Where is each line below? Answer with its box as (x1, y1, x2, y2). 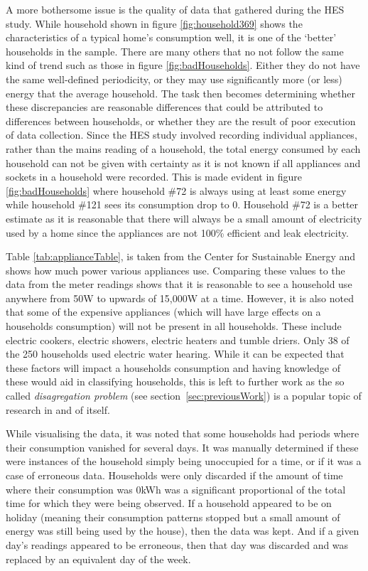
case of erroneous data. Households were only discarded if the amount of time (6, 468, 343, 482)
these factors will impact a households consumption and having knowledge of (6, 360, 340, 375)
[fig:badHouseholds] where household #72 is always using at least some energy (6, 183, 347, 198)
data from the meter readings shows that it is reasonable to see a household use (6, 277, 352, 292)
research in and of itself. (6, 402, 110, 417)
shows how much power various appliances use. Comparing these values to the (6, 262, 345, 277)
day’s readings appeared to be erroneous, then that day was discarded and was (6, 537, 349, 552)
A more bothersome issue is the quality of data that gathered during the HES (6, 2, 345, 16)
